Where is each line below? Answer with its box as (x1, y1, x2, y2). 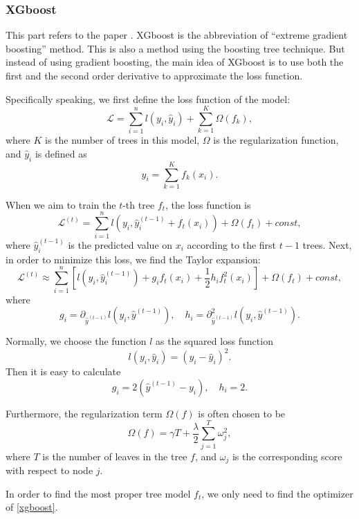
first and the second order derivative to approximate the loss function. (6, 68, 303, 82)
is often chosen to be (198, 406, 286, 420)
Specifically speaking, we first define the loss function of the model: (6, 91, 291, 106)
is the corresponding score (232, 449, 342, 463)
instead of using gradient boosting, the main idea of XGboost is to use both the (6, 55, 344, 69)
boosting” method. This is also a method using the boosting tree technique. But (6, 41, 345, 55)
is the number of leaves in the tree (42, 449, 187, 463)
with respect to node (6, 462, 93, 477)
